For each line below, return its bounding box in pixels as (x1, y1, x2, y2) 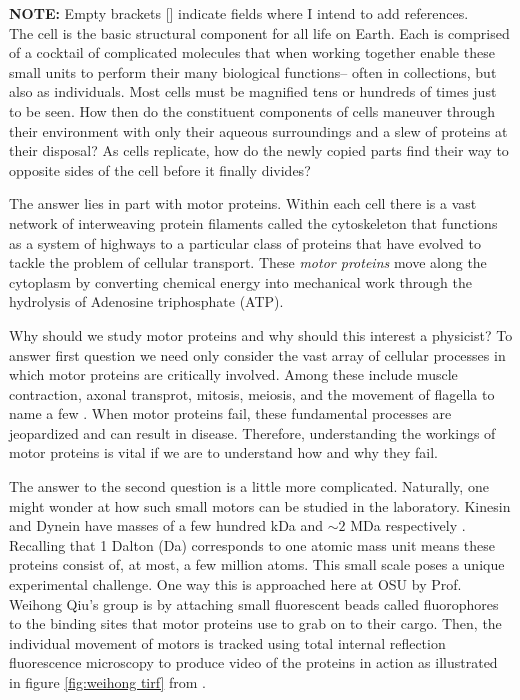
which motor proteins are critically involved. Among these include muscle (9, 364, 458, 385)
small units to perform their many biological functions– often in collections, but (9, 61, 497, 82)
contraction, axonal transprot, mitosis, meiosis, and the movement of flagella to (9, 383, 495, 404)
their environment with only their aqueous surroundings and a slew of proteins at (9, 120, 508, 141)
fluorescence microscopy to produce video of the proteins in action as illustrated (9, 652, 498, 673)
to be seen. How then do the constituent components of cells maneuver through (9, 100, 496, 121)
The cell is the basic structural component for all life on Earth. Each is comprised (9, 22, 510, 43)
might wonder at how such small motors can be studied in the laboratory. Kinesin (9, 495, 511, 516)
